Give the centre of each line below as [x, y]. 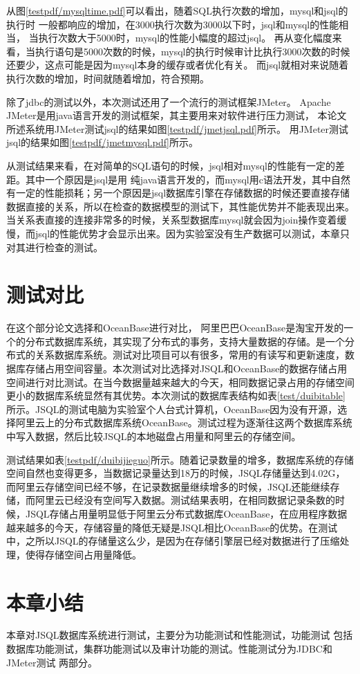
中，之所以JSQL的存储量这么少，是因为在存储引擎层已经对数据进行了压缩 [173, 541]
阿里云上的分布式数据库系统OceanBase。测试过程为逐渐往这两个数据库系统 [184, 422]
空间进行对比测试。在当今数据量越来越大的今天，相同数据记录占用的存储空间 [180, 382]
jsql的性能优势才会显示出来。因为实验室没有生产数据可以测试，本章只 [192, 233]
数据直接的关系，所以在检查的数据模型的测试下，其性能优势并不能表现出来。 [180, 206]
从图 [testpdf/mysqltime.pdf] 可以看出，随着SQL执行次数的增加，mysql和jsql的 [177, 10]
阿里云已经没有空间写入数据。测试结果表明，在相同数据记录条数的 [185, 500]
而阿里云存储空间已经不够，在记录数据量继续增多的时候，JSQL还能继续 [168, 486]
